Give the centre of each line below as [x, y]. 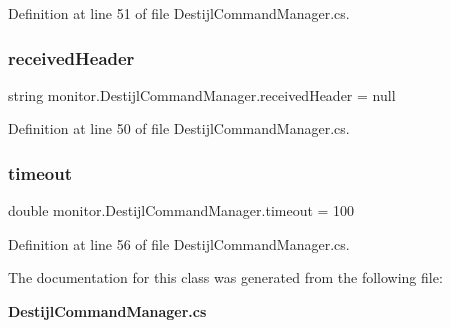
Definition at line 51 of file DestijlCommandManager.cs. [179, 13]
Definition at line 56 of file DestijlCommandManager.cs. [179, 243]
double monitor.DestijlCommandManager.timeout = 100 [181, 210]
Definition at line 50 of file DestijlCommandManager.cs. [179, 128]
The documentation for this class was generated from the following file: [225, 277]
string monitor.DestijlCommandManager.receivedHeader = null [202, 94]
